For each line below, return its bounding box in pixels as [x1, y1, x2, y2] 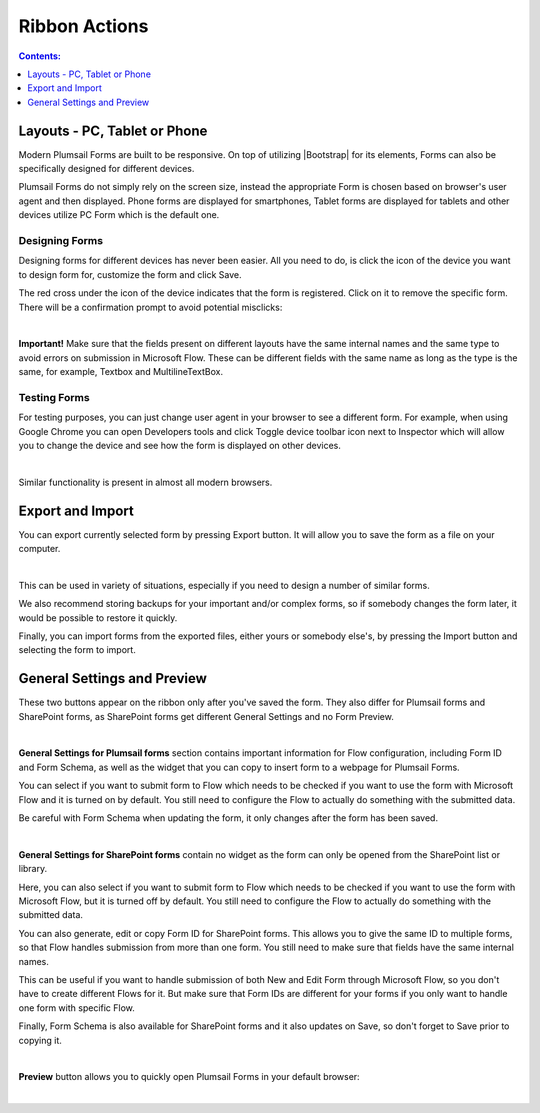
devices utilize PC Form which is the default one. [18, 209, 220, 221]
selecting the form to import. [18, 644, 137, 656]
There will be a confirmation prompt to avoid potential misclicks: [18, 301, 283, 313]
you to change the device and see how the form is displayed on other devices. [18, 439, 342, 451]
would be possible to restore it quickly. [18, 611, 178, 624]
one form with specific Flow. [18, 1001, 135, 1014]
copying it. [18, 1034, 62, 1046]
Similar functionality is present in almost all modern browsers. [18, 476, 273, 488]
